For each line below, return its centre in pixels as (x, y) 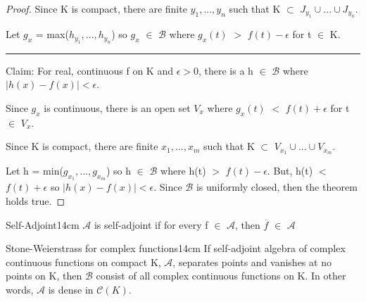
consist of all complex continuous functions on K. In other (221, 276)
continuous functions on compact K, (83, 262)
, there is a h (226, 70)
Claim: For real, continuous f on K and (89, 70)
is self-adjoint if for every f (151, 224)
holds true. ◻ (36, 201)
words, (20, 290)
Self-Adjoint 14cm (43, 224)
